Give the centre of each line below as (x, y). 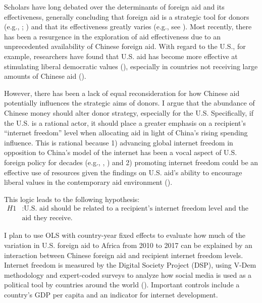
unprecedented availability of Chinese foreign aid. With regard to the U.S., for (125, 46)
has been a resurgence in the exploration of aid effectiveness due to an (112, 36)
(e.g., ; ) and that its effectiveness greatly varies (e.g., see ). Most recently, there (128, 27)
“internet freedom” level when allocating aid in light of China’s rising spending (126, 133)
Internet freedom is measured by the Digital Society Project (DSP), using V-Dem (130, 265)
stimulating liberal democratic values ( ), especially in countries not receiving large (131, 66)
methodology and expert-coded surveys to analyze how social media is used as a (128, 274)
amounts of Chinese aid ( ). (45, 76)
